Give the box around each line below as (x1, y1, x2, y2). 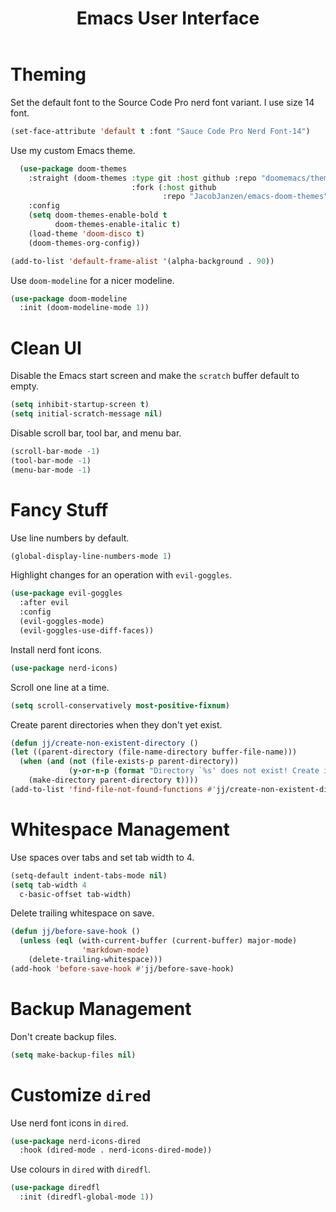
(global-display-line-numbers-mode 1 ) (10, 551, 172, 561)
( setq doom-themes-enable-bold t (28, 210, 168, 221)
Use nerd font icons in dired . (10, 1117, 129, 1129)
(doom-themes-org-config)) (28, 238, 141, 248)
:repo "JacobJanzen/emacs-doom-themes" (162, 192, 329, 202)
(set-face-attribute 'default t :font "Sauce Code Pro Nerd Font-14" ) (10, 126, 311, 136)
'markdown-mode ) (81, 945, 150, 956)
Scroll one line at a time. (10, 681, 110, 693)
